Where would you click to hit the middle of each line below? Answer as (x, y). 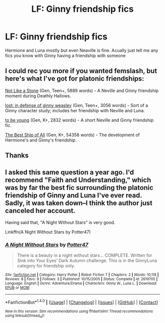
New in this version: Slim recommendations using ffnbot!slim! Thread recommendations (79, 311)
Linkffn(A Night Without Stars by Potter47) (48, 232)
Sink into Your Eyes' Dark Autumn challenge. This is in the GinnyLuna (87, 261)
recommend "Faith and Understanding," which (78, 180)
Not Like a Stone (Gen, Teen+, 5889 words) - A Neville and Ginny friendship (82, 90)
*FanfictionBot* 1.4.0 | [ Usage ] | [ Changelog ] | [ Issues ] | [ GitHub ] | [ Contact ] (82, 302)
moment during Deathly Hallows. (38, 96)
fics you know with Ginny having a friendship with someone (66, 56)
